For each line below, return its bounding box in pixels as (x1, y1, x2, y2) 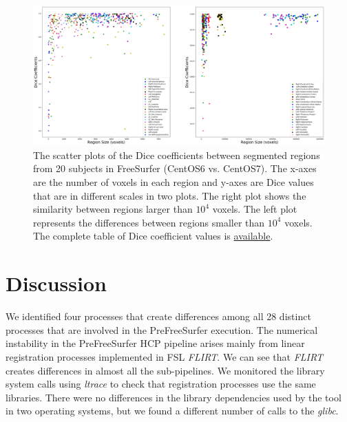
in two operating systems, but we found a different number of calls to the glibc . (6, 403, 339, 418)
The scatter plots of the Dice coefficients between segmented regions (33, 147, 320, 162)
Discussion (6, 269, 107, 297)
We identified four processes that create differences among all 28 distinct (6, 309, 311, 324)
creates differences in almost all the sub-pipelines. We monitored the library (6, 363, 325, 377)
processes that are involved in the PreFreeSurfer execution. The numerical (6, 322, 318, 337)
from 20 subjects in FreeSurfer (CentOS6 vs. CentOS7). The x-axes (33, 161, 317, 176)
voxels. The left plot (212, 202, 297, 216)
